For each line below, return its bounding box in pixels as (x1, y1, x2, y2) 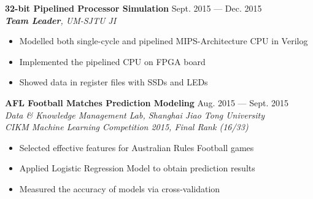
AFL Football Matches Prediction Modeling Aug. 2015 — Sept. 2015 (5, 96, 289, 109)
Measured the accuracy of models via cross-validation (19, 182, 220, 195)
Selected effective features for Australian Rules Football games (19, 141, 254, 154)
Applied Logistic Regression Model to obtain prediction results (19, 162, 255, 174)
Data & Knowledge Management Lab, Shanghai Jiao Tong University (5, 108, 265, 121)
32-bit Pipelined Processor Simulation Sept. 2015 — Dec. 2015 (5, 2, 262, 14)
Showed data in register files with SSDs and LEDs (19, 76, 208, 88)
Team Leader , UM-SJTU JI (5, 14, 117, 26)
